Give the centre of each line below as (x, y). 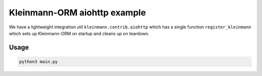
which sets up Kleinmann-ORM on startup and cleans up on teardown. (79, 33)
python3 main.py (39, 62)
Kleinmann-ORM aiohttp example (77, 13)
